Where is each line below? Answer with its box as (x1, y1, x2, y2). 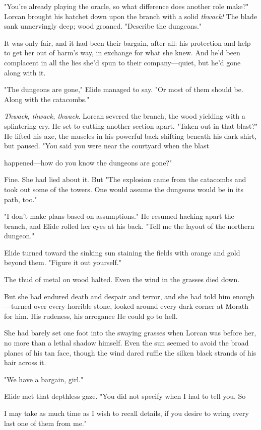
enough (232, 291, 255, 301)
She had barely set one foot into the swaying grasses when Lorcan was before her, (4, 327, 256, 338)
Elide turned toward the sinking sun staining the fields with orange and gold (4, 247, 240, 257)
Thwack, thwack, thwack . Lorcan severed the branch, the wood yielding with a (4, 111, 245, 121)
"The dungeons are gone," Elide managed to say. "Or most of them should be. (4, 84, 243, 95)
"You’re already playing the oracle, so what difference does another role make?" (4, 1, 249, 11)
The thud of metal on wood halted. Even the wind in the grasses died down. (4, 274, 240, 285)
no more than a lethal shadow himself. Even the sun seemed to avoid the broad (4, 337, 249, 348)
